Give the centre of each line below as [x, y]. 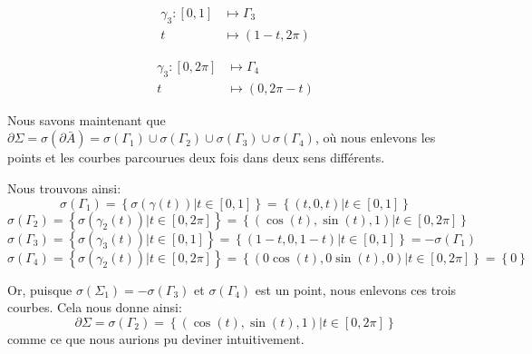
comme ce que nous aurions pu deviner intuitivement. [156, 338]
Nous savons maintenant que [87, 119]
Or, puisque [40, 289]
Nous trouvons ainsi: [64, 187]
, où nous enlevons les [375, 138]
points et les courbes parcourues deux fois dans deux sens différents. [196, 157]
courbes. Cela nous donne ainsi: [95, 307]
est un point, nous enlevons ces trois [356, 289]
